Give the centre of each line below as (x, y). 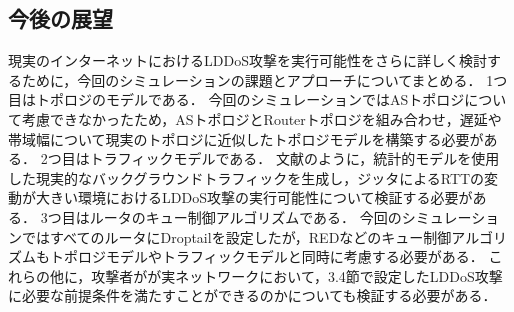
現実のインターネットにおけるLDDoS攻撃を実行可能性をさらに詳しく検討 (247, 60)
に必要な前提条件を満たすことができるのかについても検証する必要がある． (252, 295)
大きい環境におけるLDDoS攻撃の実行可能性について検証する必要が (254, 197)
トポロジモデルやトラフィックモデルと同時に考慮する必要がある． (266, 256)
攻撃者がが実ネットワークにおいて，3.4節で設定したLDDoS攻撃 (297, 275)
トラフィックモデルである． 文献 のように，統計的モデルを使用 (294, 158)
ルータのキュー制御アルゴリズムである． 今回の (245, 216)
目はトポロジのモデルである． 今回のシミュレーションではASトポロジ (236, 99)
